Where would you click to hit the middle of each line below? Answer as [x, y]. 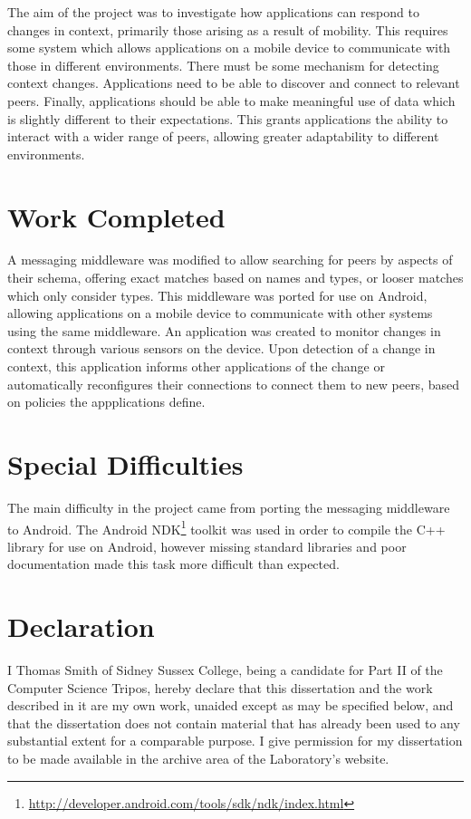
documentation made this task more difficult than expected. [173, 564]
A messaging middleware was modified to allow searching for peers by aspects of [230, 260]
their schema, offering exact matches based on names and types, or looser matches [235, 278]
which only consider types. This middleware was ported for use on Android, [217, 295]
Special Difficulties [125, 464]
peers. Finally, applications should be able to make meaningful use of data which [231, 100]
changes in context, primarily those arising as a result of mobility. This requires [228, 29]
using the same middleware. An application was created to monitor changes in [224, 330]
